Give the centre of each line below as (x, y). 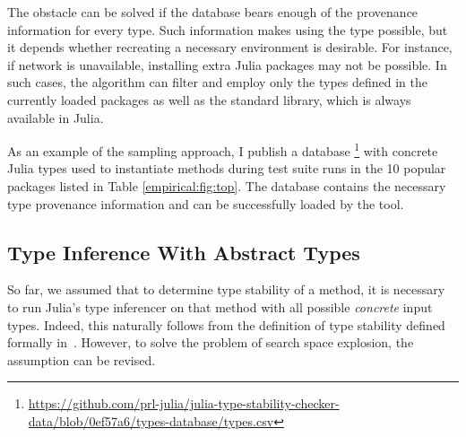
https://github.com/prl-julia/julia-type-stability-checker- (184, 403)
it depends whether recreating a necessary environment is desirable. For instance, (230, 47)
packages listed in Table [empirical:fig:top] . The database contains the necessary (227, 186)
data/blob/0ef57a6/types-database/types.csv (151, 420)
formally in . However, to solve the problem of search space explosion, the (211, 342)
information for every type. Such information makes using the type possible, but (228, 29)
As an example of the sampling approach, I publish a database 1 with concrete (223, 149)
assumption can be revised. (82, 359)
